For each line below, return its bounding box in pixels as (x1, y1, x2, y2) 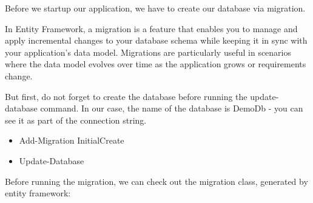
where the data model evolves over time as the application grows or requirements (5, 58, 306, 70)
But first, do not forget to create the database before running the (5, 90, 247, 102)
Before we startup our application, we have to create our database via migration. (5, 2, 306, 14)
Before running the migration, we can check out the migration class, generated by (5, 175, 308, 187)
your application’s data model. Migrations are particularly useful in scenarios (5, 45, 292, 58)
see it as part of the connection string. (5, 113, 147, 126)
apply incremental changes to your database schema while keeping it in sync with (5, 34, 308, 47)
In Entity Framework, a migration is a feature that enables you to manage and (5, 22, 298, 35)
